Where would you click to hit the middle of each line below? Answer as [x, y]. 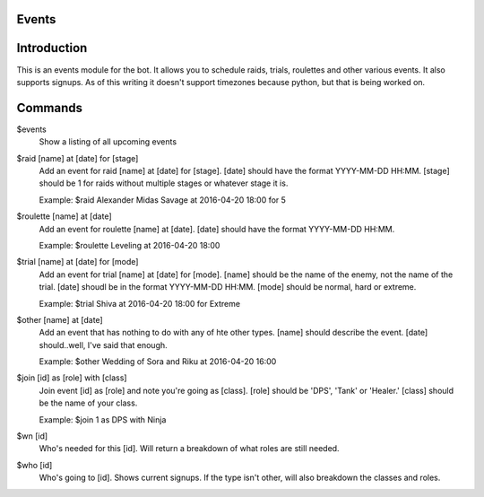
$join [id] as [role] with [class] [72, 378]
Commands [50, 108]
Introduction [52, 48]
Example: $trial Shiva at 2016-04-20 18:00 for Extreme [140, 303]
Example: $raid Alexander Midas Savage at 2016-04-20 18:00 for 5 [163, 200]
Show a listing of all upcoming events [108, 142]
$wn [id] [32, 436]
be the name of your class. [88, 403]
